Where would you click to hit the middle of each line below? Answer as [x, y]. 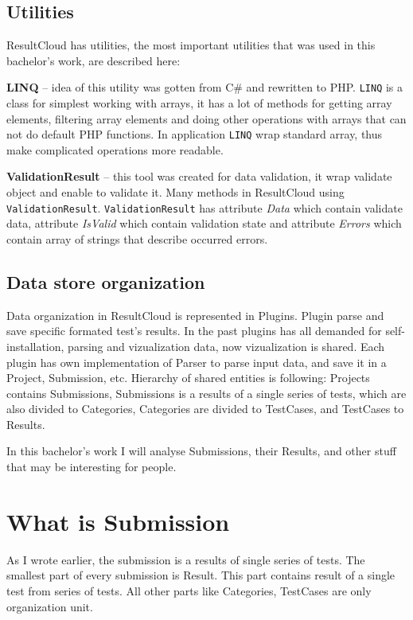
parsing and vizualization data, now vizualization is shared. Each [226, 346]
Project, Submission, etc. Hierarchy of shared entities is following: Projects [188, 378]
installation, [35, 346]
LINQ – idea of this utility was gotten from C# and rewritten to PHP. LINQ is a [205, 87]
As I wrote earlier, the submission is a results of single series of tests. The [186, 559]
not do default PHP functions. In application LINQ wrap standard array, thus [195, 134]
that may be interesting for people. [92, 467]
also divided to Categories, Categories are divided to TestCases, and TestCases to [205, 409]
